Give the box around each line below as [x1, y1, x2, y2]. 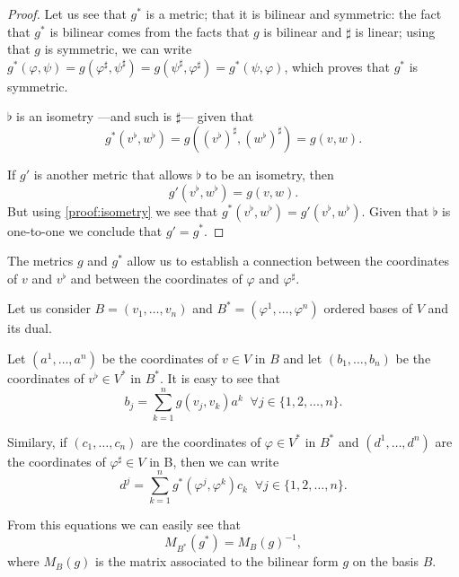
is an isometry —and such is [16, 107, 172, 126]
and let [283, 348, 322, 367]
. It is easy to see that [160, 368, 280, 387]
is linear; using [355, 22, 436, 40]
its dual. [7, 319, 52, 337]
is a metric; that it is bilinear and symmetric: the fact [146, 4, 442, 22]
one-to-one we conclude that [7, 221, 163, 240]
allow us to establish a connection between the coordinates [127, 251, 449, 270]
